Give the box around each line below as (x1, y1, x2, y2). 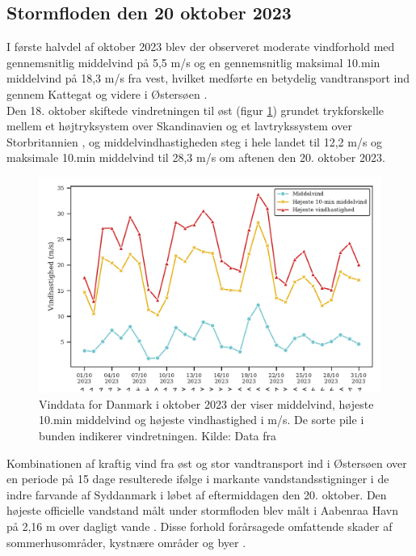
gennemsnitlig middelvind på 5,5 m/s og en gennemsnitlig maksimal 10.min (6, 53, 380, 70)
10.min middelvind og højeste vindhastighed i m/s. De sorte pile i (39, 411, 364, 428)
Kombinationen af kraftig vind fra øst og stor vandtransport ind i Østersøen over (6, 454, 407, 471)
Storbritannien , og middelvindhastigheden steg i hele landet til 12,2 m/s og (6, 133, 383, 150)
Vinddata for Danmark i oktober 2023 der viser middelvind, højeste (39, 395, 374, 412)
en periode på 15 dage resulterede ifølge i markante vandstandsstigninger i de (6, 470, 389, 487)
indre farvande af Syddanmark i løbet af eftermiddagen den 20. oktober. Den (6, 486, 387, 503)
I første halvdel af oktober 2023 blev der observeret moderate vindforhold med (6, 38, 395, 55)
